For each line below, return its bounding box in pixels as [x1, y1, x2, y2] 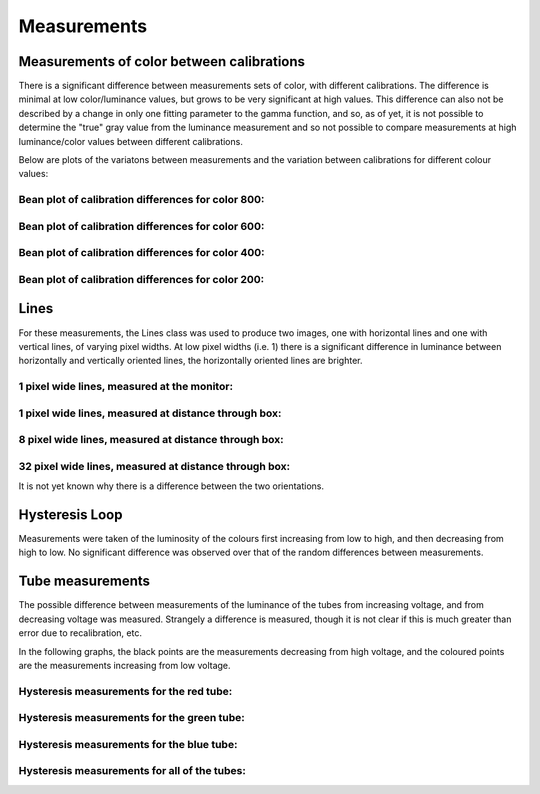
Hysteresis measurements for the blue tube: [18, 737, 238, 751]
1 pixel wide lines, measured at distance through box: [18, 406, 282, 420]
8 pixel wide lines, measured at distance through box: [18, 433, 284, 447]
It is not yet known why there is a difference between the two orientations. [18, 480, 325, 492]
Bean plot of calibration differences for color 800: [18, 193, 265, 207]
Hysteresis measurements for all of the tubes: [18, 764, 247, 778]
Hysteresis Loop [18, 506, 123, 523]
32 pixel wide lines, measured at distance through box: [18, 459, 290, 473]
